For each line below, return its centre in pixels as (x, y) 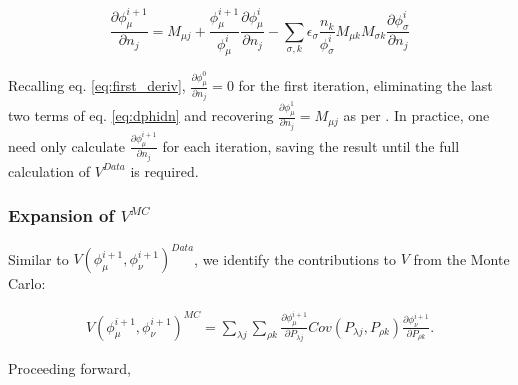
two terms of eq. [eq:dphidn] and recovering (141, 115)
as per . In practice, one (416, 115)
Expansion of (61, 215)
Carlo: (27, 283)
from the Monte (461, 258)
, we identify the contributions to (295, 258)
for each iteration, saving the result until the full (311, 145)
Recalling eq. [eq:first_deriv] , (97, 85)
